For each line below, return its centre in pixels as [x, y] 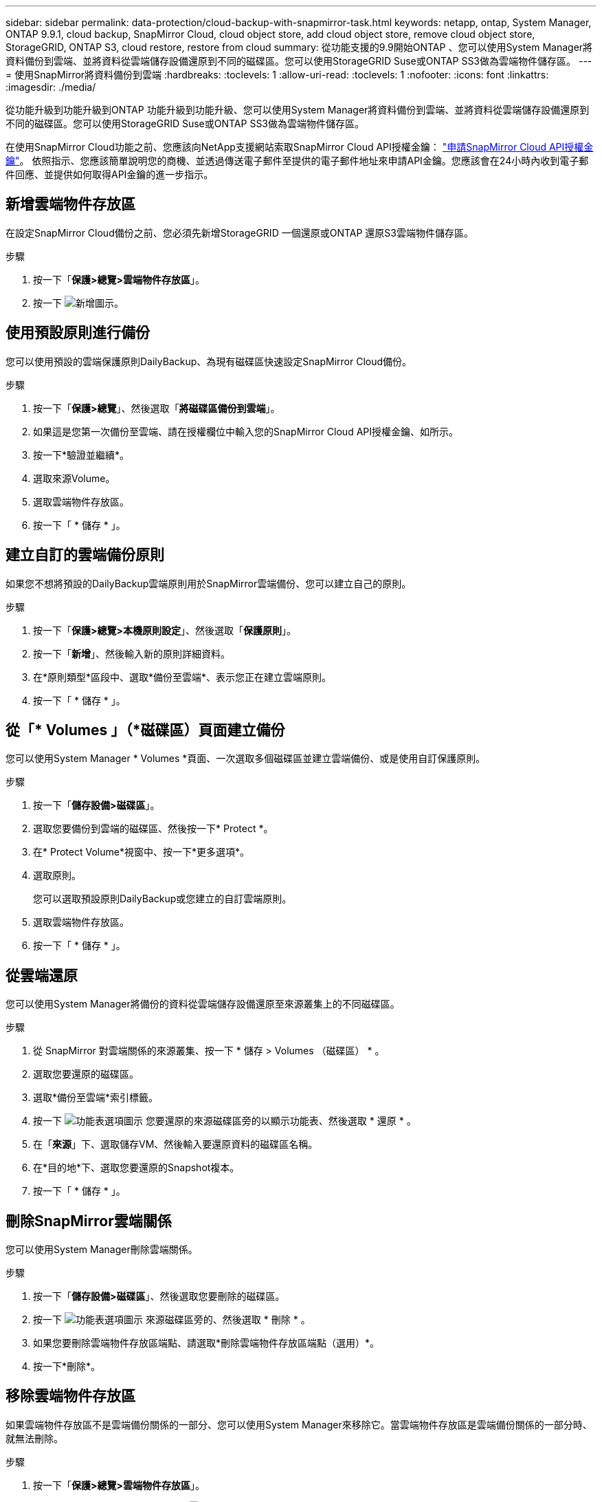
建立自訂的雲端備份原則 [85, 555]
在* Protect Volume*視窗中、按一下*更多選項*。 [141, 852]
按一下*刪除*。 [67, 1367]
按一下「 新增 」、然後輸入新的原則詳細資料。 [132, 653]
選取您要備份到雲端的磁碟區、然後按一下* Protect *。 [153, 829]
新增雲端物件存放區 [70, 204]
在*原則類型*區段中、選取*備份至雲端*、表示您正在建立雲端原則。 [182, 677]
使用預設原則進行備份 [78, 333]
